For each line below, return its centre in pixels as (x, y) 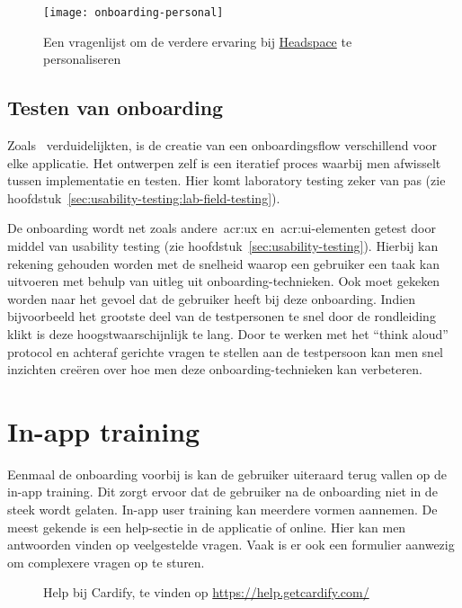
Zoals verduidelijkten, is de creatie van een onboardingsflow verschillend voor (222, 145)
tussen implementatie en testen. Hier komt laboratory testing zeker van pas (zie (227, 180)
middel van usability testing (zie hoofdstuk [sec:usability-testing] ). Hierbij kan (223, 246)
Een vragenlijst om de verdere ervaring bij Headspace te (198, 41)
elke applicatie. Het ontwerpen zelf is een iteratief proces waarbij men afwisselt (224, 162)
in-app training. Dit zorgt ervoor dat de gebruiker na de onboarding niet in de (222, 492)
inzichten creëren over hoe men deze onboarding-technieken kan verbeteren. (215, 369)
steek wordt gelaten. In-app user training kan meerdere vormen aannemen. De (222, 510)
